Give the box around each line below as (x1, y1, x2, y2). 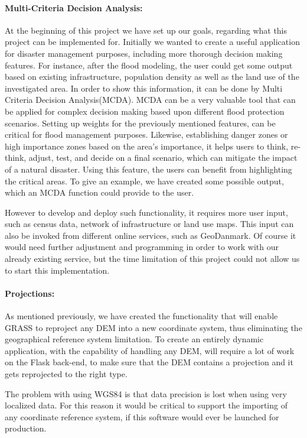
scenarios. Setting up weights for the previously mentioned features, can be (5, 116, 276, 129)
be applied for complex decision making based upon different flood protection (5, 105, 285, 117)
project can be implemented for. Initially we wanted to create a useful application (5, 35, 300, 48)
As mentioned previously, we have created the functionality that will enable (5, 310, 278, 322)
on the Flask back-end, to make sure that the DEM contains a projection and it (5, 356, 293, 368)
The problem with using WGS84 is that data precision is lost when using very (5, 387, 287, 400)
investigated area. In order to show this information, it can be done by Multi (5, 82, 283, 94)
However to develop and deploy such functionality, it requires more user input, (5, 206, 288, 218)
